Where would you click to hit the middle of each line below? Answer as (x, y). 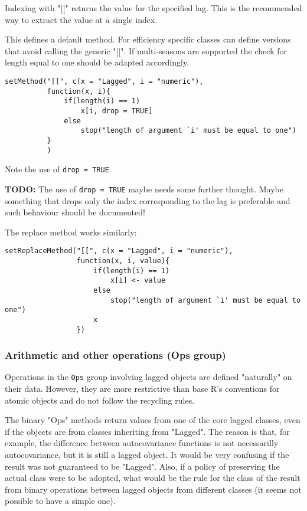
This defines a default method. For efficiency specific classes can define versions (148, 39)
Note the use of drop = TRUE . (58, 169)
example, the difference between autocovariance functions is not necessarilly (142, 443)
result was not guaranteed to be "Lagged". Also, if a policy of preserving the (142, 466)
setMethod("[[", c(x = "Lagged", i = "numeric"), (104, 81)
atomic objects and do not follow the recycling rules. (100, 400)
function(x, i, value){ (123, 261)
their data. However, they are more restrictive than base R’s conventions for (142, 389)
